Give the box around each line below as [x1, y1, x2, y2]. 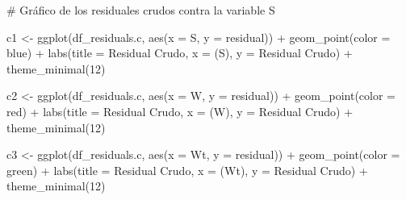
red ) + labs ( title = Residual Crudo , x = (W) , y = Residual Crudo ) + [6, 102, 354, 119]
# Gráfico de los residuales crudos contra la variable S [6, 2, 275, 18]
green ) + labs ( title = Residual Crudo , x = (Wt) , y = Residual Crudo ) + [6, 161, 368, 178]
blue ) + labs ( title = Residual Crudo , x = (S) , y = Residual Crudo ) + [6, 44, 353, 61]
